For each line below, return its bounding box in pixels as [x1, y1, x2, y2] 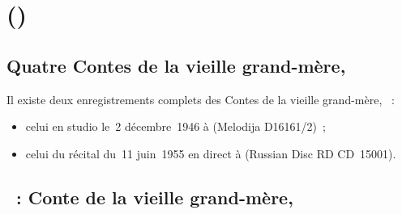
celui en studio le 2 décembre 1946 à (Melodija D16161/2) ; [25, 118, 326, 135]
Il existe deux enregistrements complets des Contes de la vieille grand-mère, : [6, 90, 395, 107]
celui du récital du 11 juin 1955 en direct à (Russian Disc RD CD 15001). [25, 145, 396, 162]
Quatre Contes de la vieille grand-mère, [6, 52, 346, 78]
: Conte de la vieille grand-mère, [16, 184, 293, 209]
